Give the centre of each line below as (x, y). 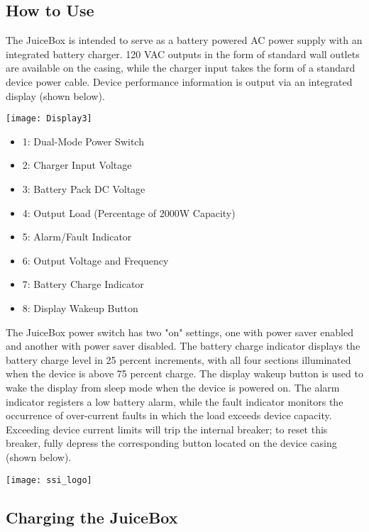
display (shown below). (55, 95)
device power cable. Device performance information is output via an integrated (179, 81)
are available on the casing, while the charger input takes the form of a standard (181, 68)
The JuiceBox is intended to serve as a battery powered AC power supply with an (184, 40)
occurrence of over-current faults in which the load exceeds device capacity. (169, 415)
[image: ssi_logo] (49, 480)
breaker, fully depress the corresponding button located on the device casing (171, 443)
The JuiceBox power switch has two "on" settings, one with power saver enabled (180, 332)
